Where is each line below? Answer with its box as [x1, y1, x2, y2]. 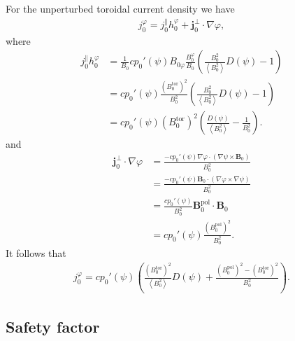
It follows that [6, 245, 66, 260]
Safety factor [6, 315, 100, 337]
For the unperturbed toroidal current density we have [6, 1, 235, 15]
